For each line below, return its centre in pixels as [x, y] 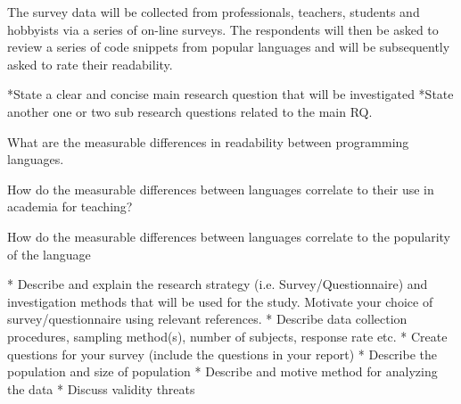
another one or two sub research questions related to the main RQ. [190, 111]
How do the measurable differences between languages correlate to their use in [221, 189]
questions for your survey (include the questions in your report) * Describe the [222, 354]
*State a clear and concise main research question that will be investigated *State [230, 94]
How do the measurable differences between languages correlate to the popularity [229, 236]
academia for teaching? [70, 206]
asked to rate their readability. [90, 64]
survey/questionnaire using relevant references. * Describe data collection [207, 319]
